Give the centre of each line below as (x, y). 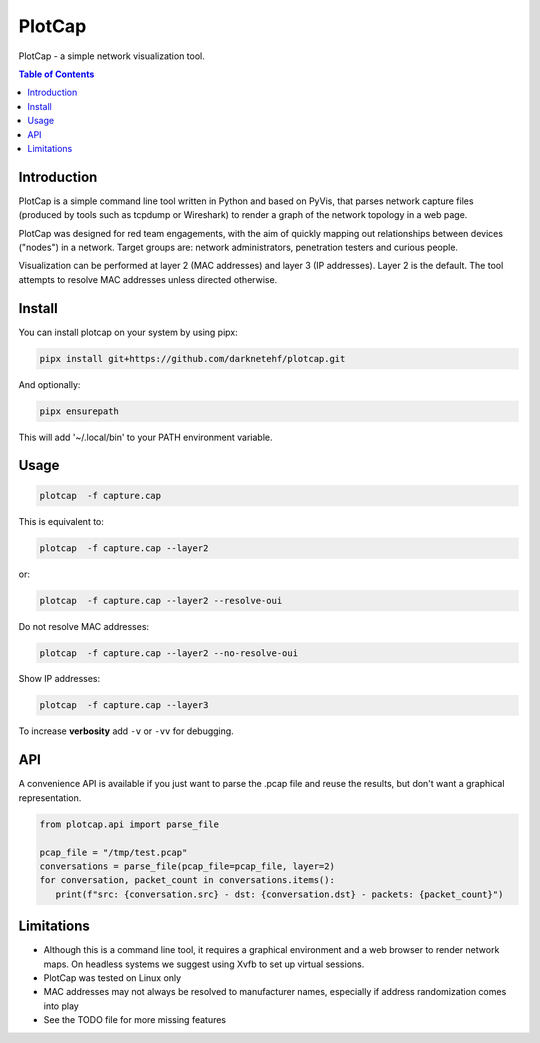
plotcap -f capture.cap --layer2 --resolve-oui (161, 600)
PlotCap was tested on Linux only (112, 977)
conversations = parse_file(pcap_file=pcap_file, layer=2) (187, 866)
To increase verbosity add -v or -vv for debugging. (126, 731)
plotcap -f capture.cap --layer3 (124, 705)
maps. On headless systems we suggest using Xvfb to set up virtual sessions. (204, 964)
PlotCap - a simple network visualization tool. (111, 56)
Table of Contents (56, 74)
